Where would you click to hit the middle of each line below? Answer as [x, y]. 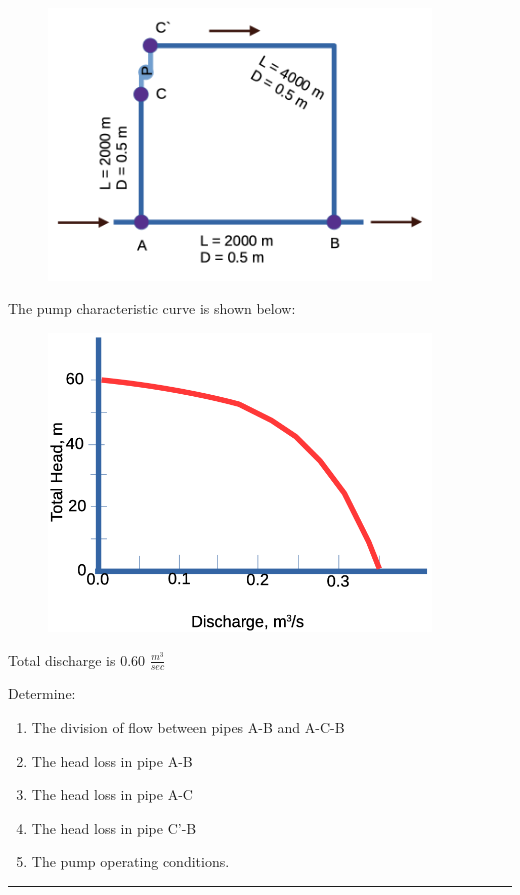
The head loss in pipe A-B [112, 760]
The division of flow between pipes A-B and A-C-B [188, 727]
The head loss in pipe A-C [112, 794]
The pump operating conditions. [130, 861]
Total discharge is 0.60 [77, 659]
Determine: [42, 693]
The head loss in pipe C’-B [114, 827]
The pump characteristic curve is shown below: [152, 308]
